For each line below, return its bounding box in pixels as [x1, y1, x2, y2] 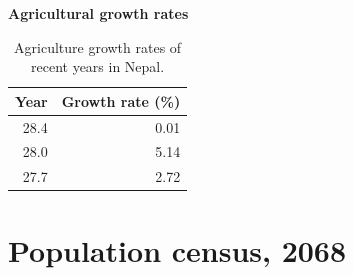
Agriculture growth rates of [14, 36, 182, 57]
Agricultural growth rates [8, 3, 189, 23]
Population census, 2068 [8, 229, 347, 270]
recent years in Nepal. [31, 56, 165, 77]
